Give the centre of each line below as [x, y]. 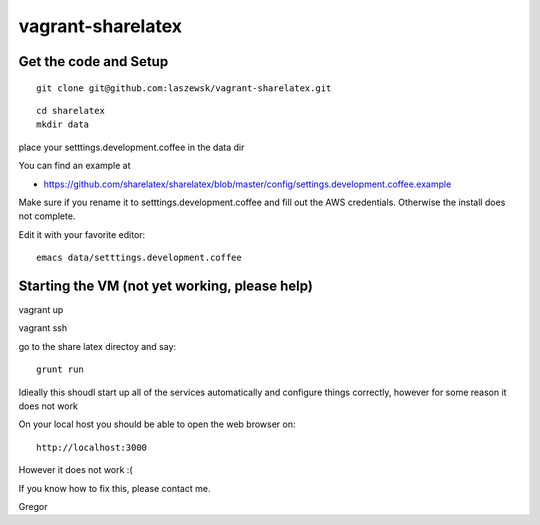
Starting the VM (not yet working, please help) [166, 285]
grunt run [60, 369]
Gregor [33, 506]
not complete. [47, 216]
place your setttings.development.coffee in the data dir [131, 147]
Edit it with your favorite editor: [82, 234]
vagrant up [41, 309]
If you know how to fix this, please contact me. [114, 488]
